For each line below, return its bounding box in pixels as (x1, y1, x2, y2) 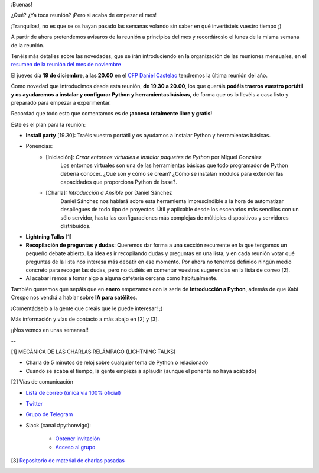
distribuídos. (60, 222, 91, 229)
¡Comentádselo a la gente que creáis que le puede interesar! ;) (11, 305, 163, 312)
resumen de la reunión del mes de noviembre (11, 61, 121, 68)
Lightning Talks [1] (25, 233, 72, 240)
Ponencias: (25, 143, 53, 150)
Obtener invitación (55, 435, 100, 442)
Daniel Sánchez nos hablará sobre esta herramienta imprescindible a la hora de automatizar (60, 197, 284, 204)
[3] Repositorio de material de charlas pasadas (11, 456, 125, 464)
